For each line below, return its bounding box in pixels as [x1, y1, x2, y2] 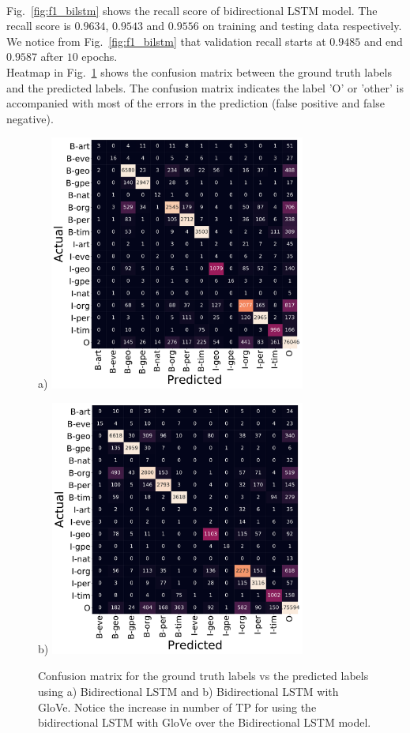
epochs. [81, 48, 118, 65]
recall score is [6, 17, 71, 34]
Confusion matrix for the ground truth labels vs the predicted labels [38, 667, 369, 684]
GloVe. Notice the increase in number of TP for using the [38, 698, 317, 715]
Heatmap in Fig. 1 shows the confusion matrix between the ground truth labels [6, 63, 392, 80]
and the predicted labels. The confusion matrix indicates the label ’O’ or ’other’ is [6, 79, 404, 96]
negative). [6, 110, 54, 126]
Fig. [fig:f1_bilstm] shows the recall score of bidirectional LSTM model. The [6, 2, 378, 18]
